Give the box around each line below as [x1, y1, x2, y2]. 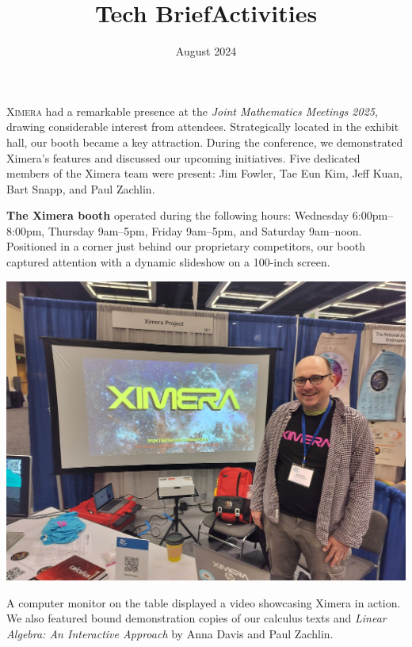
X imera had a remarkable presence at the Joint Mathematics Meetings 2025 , [6, 102, 378, 119]
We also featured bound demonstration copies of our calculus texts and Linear [6, 610, 387, 626]
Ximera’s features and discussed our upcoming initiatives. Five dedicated [6, 149, 360, 166]
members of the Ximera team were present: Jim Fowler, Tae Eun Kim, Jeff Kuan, [6, 165, 403, 182]
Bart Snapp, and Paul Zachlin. [6, 180, 155, 197]
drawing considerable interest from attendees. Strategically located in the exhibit [6, 118, 399, 135]
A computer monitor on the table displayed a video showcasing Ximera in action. [6, 594, 401, 611]
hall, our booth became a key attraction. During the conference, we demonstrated [6, 133, 403, 150]
